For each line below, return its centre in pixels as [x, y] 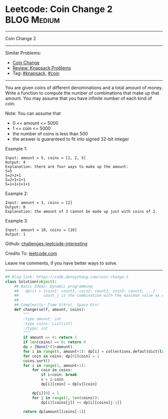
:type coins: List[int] [48, 324]
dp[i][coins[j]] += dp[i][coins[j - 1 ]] [81, 402]
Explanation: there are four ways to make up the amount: [67, 166]
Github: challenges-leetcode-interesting [46, 244]
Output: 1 [15, 234]
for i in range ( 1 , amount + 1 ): [54, 365]
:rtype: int [36, 328]
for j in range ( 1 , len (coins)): [65, 398]
